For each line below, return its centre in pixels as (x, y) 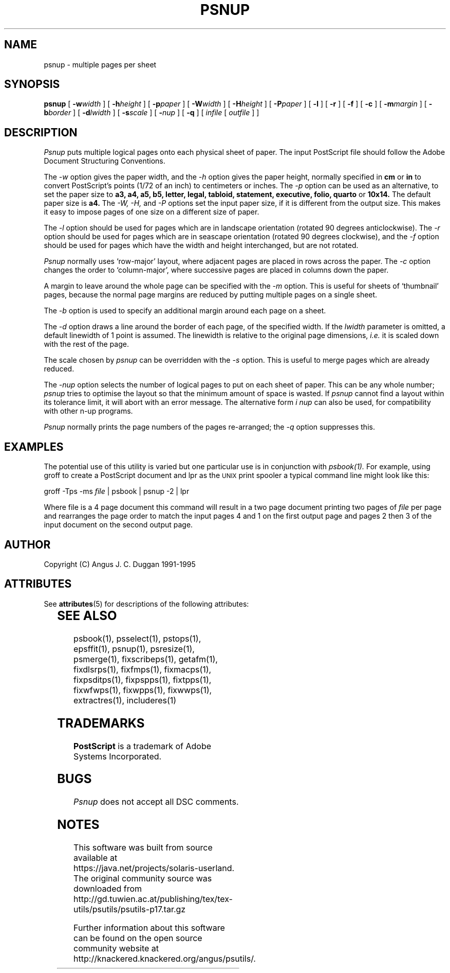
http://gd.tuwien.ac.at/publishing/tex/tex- (153, 899)
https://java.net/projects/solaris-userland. (154, 868)
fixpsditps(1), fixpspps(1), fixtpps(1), (143, 679)
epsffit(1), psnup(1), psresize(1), (134, 649)
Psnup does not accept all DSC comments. (156, 802)
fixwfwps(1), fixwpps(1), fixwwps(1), (143, 690)
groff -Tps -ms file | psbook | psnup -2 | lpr (117, 491)
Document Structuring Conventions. (105, 161)
